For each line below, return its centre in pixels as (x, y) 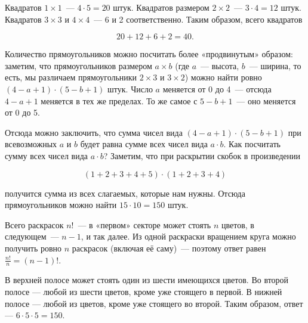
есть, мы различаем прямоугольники (71, 77)
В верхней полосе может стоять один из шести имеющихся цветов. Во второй (147, 280)
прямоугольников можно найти (61, 205)
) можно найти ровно (223, 77)
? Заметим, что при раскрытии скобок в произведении (202, 155)
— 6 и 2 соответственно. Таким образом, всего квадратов (198, 19)
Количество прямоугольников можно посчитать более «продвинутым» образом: (149, 54)
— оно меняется (266, 100)
